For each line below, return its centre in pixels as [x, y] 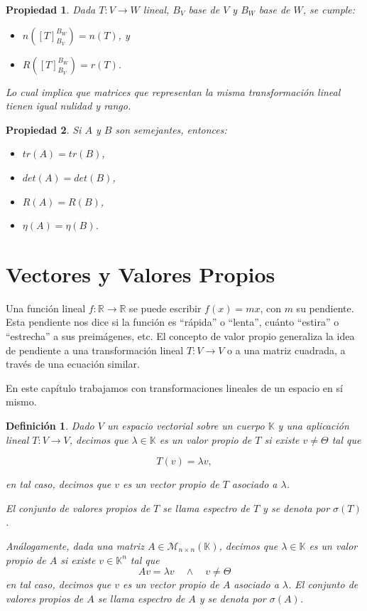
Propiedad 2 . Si [44, 129]
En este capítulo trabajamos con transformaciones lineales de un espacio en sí [174, 387]
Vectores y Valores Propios [141, 273]
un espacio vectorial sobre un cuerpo [186, 426]
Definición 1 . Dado [50, 426]
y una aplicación [313, 426]
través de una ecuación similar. [73, 364]
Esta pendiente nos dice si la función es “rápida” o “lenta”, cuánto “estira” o [172, 322]
